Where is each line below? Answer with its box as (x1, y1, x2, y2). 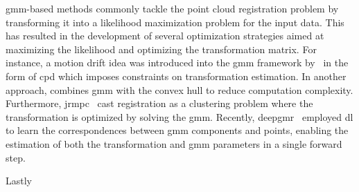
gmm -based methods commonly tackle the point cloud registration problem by (6, 1, 339, 15)
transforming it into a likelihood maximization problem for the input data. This (6, 15, 344, 29)
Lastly (6, 173, 32, 188)
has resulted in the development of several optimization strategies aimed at (6, 28, 324, 43)
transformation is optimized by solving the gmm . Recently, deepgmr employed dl (6, 109, 353, 124)
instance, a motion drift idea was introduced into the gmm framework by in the (6, 55, 349, 70)
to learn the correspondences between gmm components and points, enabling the (6, 123, 349, 137)
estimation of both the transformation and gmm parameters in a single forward (6, 136, 342, 151)
